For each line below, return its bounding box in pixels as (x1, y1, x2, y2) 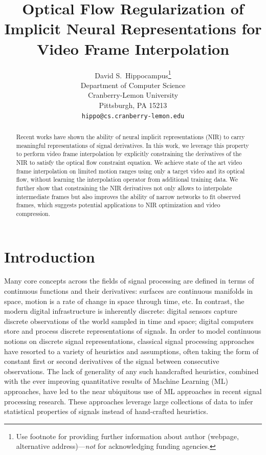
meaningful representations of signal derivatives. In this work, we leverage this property (16, 141, 249, 149)
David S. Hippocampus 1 (95, 68, 171, 80)
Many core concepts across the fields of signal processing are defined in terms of (4, 275, 254, 286)
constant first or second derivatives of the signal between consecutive (4, 356, 219, 366)
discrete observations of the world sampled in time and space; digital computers (4, 315, 254, 326)
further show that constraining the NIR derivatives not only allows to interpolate (16, 183, 232, 192)
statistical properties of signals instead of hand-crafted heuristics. (4, 406, 209, 417)
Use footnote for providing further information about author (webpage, (16, 430, 239, 441)
